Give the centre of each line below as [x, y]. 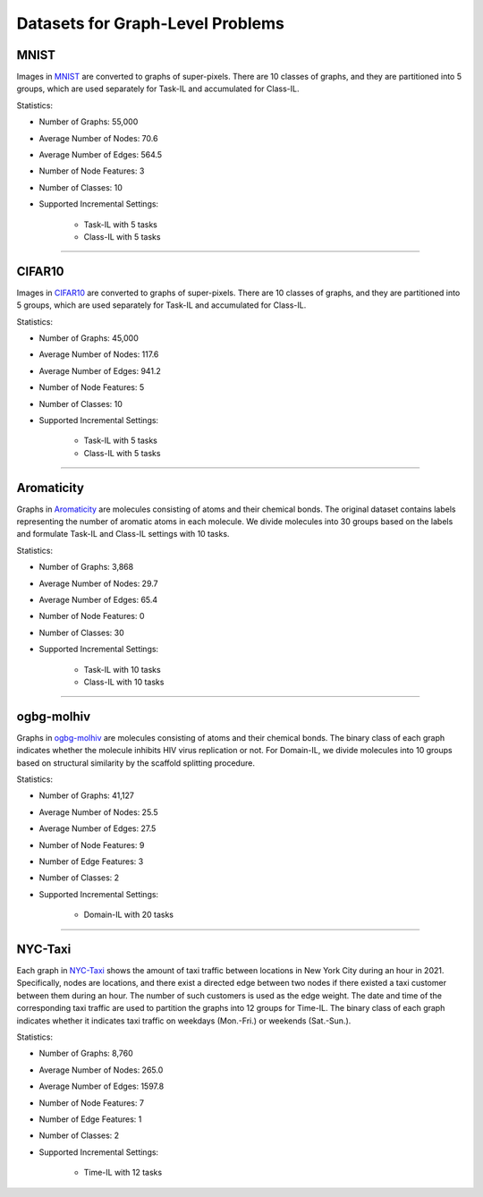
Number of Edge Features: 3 [91, 862]
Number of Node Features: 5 [92, 387]
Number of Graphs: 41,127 [86, 795]
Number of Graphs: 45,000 [89, 338]
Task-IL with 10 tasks [122, 669]
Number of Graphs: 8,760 [86, 1053]
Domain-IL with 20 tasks [129, 915]
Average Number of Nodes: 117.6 [99, 354]
